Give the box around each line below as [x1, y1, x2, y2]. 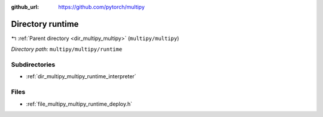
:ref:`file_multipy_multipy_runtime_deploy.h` [26, 100, 133, 107]
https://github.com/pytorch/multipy [58, 4, 145, 10]
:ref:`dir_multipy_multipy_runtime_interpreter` [26, 73, 137, 80]
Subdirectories [11, 60, 56, 69]
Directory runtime [11, 19, 79, 29]
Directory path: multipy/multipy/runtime [11, 45, 123, 53]
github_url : [11, 4, 39, 10]
